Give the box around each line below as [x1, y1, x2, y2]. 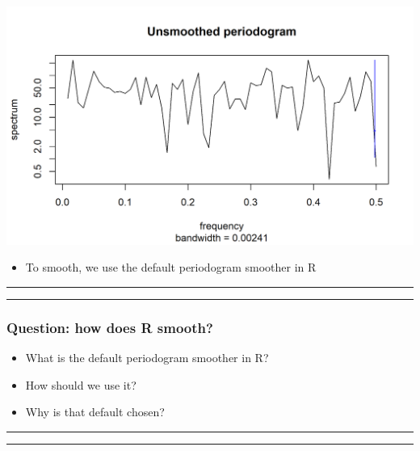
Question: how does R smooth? [6, 317, 213, 337]
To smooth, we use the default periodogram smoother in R [25, 259, 317, 276]
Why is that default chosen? [25, 403, 165, 420]
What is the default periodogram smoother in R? [25, 349, 269, 366]
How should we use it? [25, 376, 136, 393]
